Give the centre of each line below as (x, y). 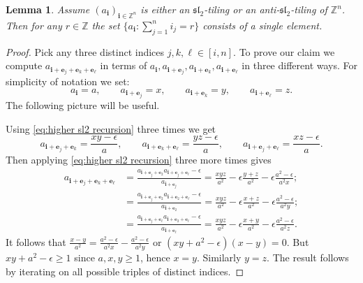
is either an (165, 9)
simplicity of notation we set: (68, 81)
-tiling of (309, 9)
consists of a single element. (262, 25)
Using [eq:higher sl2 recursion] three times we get (111, 128)
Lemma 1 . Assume (48, 9)
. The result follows (308, 257)
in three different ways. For (300, 65)
